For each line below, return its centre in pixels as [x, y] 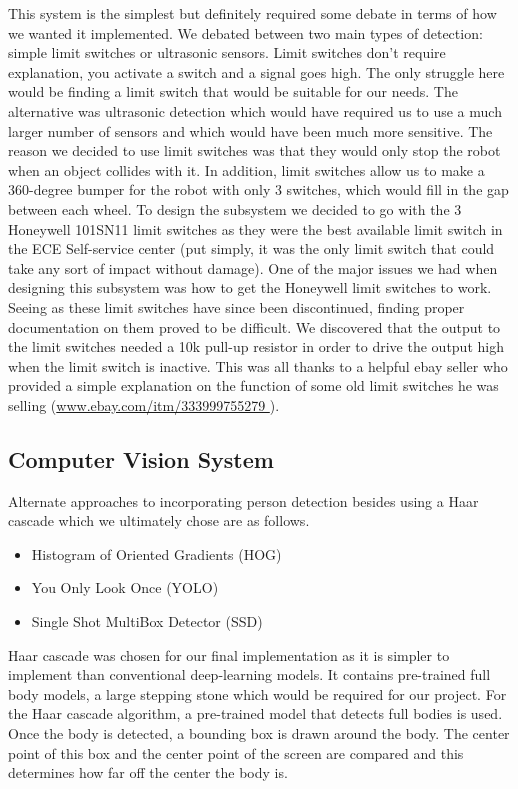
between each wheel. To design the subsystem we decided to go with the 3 [235, 208]
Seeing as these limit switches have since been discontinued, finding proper [236, 306]
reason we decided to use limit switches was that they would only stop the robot [254, 150]
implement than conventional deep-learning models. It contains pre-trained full [249, 674]
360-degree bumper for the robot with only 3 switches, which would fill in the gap [258, 189]
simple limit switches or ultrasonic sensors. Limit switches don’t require [227, 52]
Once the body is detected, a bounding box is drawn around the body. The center [259, 733]
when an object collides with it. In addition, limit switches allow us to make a [246, 169]
